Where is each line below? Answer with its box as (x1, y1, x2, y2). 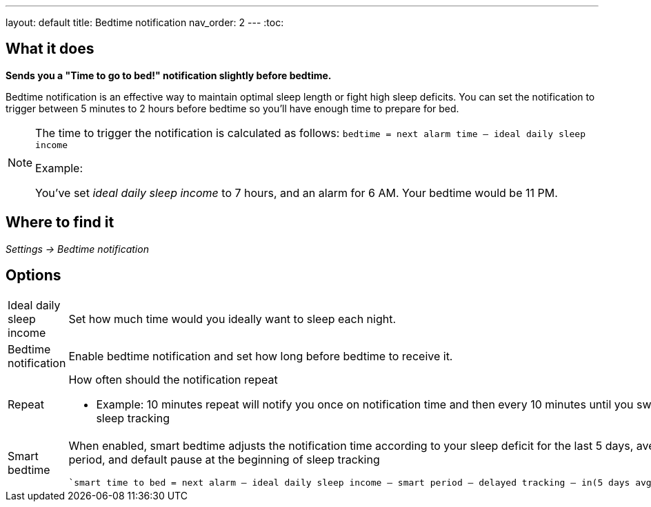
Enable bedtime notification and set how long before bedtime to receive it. (68, 349, 453, 363)
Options (6, 267, 61, 284)
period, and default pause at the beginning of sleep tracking (68, 452, 380, 466)
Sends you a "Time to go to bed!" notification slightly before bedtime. (6, 69, 332, 81)
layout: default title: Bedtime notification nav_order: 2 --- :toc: (6, 17, 284, 28)
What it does (6, 40, 94, 58)
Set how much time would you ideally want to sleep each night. (68, 311, 397, 326)
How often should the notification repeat (68, 372, 278, 386)
